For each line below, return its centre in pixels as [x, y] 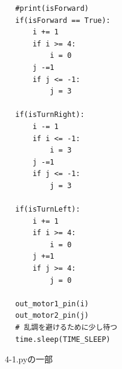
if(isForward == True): [63, 20]
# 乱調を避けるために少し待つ [66, 328]
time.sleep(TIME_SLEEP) [63, 339]
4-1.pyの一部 [29, 359]
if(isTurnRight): [50, 115]
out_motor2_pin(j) [52, 316]
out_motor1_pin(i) [52, 304]
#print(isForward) [52, 8]
